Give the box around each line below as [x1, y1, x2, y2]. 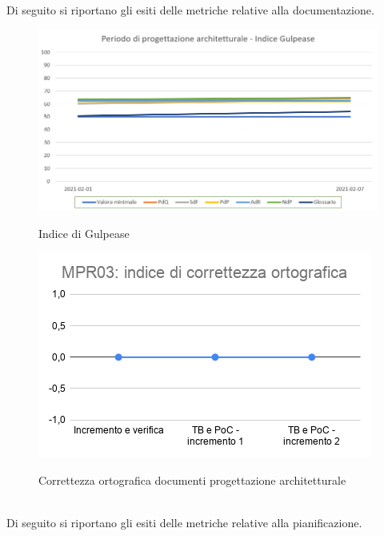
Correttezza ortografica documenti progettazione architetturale [38, 471, 346, 488]
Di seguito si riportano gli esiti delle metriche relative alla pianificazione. [6, 514, 362, 530]
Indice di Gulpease [38, 224, 130, 241]
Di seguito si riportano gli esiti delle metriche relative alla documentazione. [6, 2, 374, 18]
